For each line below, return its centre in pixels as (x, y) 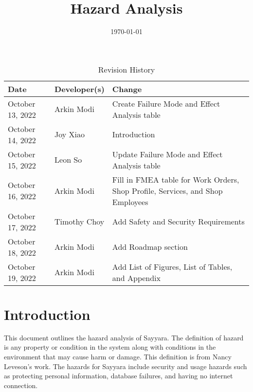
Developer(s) (80, 89)
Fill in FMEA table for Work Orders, (176, 179)
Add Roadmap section (150, 247)
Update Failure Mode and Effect (167, 154)
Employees (130, 202)
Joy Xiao (70, 134)
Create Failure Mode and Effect (166, 103)
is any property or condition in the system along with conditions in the (110, 347)
